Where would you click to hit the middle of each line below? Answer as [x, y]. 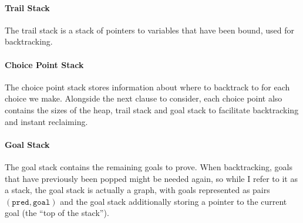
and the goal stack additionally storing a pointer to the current [174, 201]
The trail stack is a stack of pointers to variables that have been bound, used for [149, 30]
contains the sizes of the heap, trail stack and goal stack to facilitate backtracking [152, 109]
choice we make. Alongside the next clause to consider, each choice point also [144, 98]
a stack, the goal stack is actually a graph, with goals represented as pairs [137, 190]
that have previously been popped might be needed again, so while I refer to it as [151, 178]
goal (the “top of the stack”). [57, 213]
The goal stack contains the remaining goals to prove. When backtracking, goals [149, 166]
